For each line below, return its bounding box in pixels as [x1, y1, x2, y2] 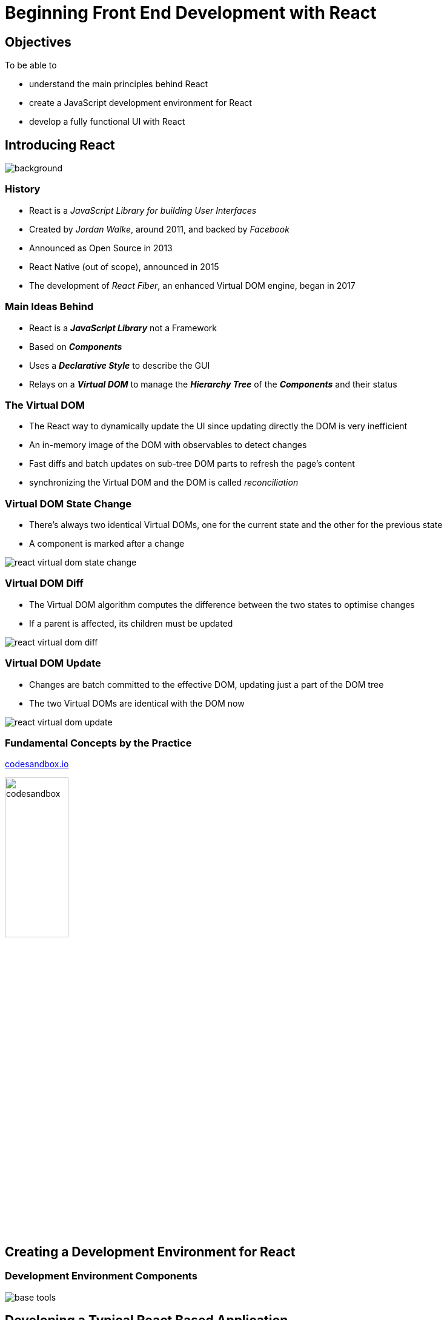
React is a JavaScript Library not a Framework [29, 322, 217, 333]
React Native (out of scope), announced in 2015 [29, 261, 219, 272]
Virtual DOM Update [5, 657, 101, 670]
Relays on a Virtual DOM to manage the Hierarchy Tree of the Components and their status [29, 378, 397, 389]
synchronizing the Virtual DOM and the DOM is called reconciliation [29, 477, 299, 488]
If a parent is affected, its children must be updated [29, 618, 233, 629]
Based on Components [29, 341, 122, 352]
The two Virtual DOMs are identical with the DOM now [29, 698, 245, 708]
